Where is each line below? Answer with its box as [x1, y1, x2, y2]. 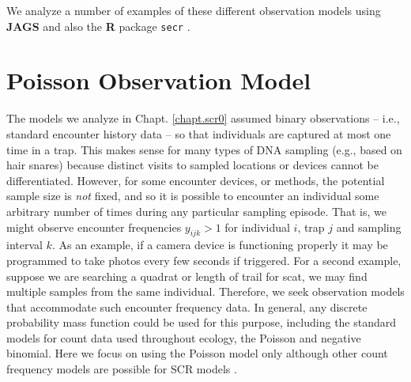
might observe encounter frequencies [6, 218, 182, 235]
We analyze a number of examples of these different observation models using [6, 2, 381, 18]
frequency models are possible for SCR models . [6, 361, 237, 377]
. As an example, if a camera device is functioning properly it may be [51, 236, 388, 253]
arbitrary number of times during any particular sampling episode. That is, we [6, 202, 386, 219]
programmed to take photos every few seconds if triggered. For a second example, [6, 252, 402, 268]
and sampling [336, 218, 402, 235]
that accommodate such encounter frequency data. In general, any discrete [6, 298, 368, 315]
